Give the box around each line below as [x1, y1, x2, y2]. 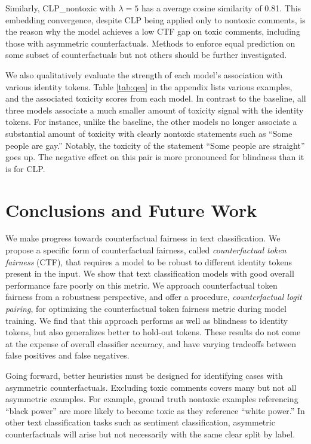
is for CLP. [5, 162, 45, 174]
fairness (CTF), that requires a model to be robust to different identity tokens [5, 255, 292, 268]
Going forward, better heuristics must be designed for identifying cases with [5, 369, 283, 381]
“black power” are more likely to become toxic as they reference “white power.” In [5, 404, 305, 417]
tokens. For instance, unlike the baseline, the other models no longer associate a [5, 115, 297, 128]
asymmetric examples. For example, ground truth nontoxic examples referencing [5, 393, 298, 405]
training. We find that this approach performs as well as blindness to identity [5, 314, 288, 326]
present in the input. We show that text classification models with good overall [5, 267, 294, 280]
